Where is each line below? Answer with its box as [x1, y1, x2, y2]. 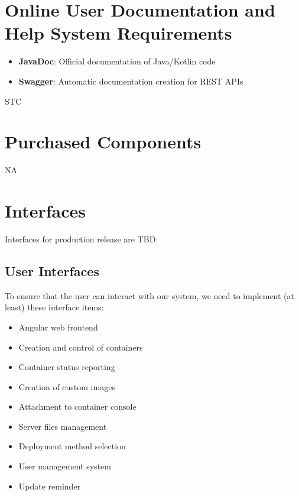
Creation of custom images [18, 380, 115, 393]
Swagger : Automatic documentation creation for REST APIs [18, 74, 243, 87]
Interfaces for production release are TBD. [5, 232, 158, 245]
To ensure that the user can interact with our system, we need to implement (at [5, 289, 295, 302]
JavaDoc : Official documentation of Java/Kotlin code [18, 55, 216, 67]
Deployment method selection [18, 440, 126, 452]
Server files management [18, 420, 107, 432]
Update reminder [18, 479, 81, 492]
